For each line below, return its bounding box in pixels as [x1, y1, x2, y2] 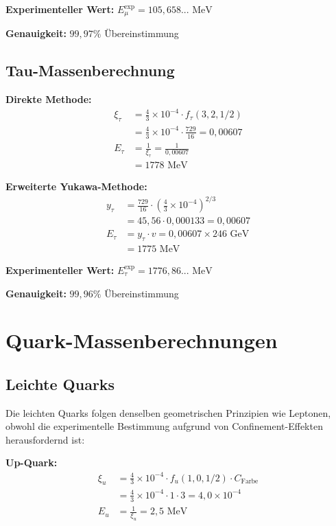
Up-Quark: [5, 455, 58, 470]
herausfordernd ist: [5, 432, 85, 446]
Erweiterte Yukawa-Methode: [5, 179, 147, 193]
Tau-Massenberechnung [5, 60, 175, 81]
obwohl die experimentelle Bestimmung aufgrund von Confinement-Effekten [5, 419, 323, 433]
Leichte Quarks [5, 373, 115, 394]
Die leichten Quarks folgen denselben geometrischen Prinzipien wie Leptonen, [5, 405, 331, 420]
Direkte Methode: [5, 92, 92, 106]
